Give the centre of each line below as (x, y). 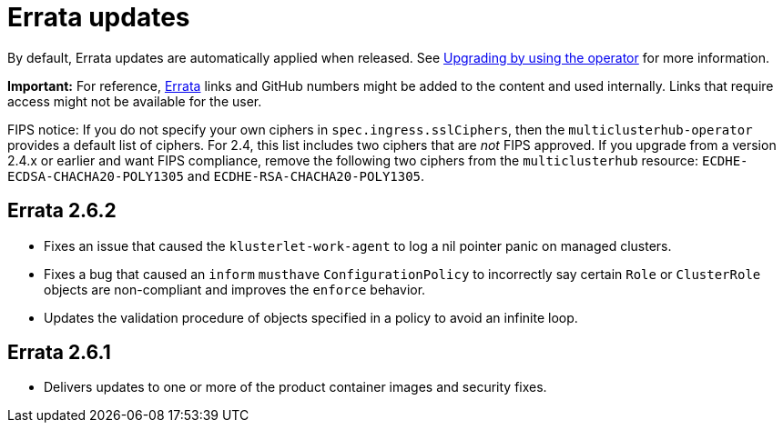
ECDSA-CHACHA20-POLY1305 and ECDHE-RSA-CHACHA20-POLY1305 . (216, 175)
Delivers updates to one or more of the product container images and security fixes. (295, 387)
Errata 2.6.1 (59, 353)
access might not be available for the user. (135, 101)
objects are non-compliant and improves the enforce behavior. (235, 289)
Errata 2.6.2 (62, 211)
